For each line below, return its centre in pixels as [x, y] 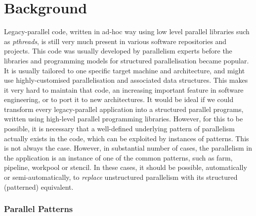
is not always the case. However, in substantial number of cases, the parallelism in [128, 148]
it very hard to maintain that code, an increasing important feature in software [124, 89]
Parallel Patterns [39, 209]
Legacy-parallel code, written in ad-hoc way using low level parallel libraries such [127, 31]
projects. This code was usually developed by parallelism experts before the [118, 51]
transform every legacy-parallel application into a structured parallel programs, [124, 109]
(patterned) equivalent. [39, 187]
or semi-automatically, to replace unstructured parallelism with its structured [121, 177]
